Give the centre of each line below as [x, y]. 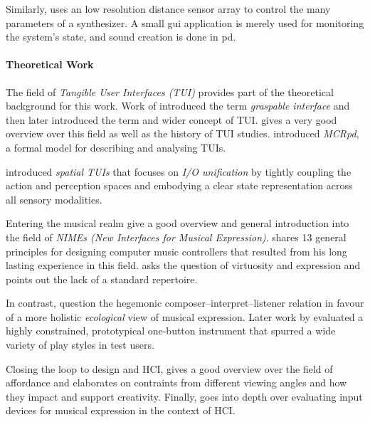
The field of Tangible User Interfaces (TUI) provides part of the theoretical [170, 91]
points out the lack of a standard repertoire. [102, 279]
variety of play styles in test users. [80, 345]
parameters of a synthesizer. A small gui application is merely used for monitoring [185, 22]
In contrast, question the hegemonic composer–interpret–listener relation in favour [185, 303]
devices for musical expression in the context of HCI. [121, 410]
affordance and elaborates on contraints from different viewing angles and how [176, 383]
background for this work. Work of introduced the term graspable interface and [178, 106]
